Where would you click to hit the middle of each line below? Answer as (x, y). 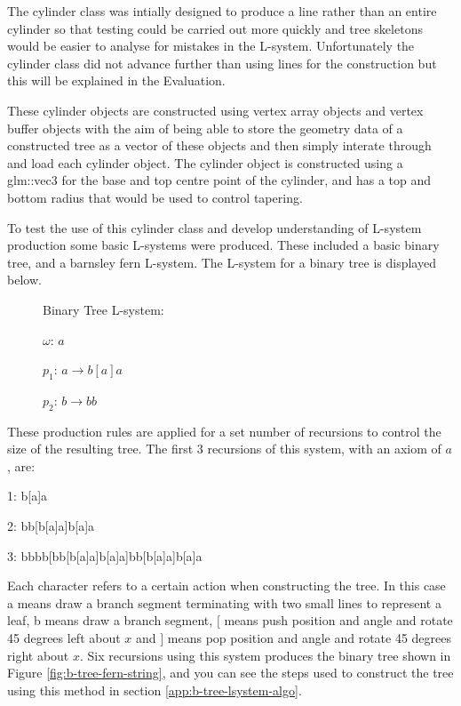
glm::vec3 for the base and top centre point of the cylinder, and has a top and (219, 180)
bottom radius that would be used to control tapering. (155, 197)
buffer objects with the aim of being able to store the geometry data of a (205, 128)
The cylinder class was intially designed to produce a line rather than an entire (222, 11)
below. (24, 280)
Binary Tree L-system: (103, 309)
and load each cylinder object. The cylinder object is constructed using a (205, 162)
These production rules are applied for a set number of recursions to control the (224, 431)
